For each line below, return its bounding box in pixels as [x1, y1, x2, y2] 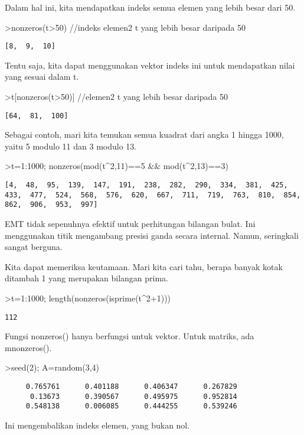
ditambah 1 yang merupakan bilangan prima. [5, 272, 169, 284]
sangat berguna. [5, 241, 63, 253]
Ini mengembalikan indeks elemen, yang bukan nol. [5, 419, 190, 431]
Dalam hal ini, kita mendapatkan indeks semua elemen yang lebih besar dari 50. [5, 1, 296, 13]
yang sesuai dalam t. [5, 70, 79, 83]
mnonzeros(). [5, 341, 52, 353]
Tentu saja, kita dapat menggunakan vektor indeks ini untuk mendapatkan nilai [5, 59, 295, 71]
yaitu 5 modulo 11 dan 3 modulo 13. [5, 139, 137, 152]
